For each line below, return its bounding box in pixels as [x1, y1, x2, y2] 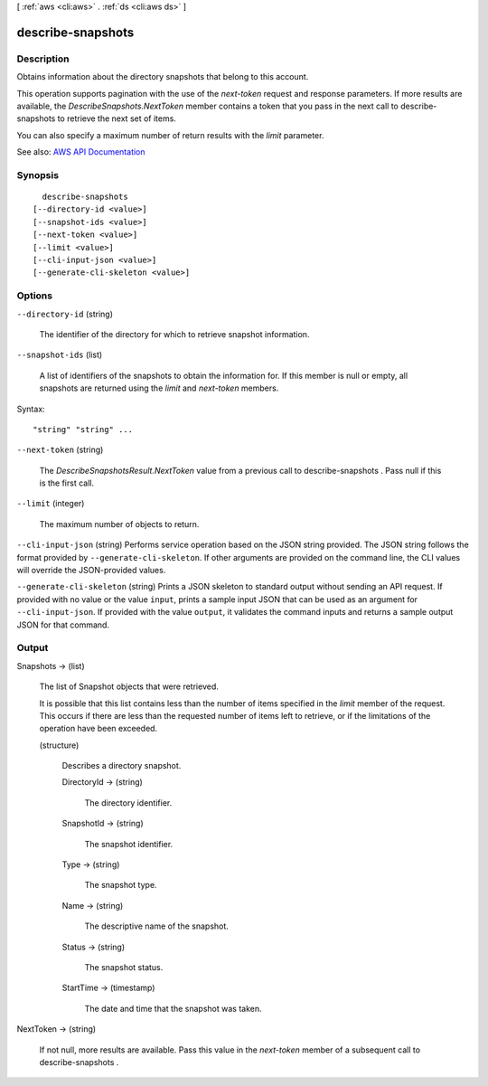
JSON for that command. [16, 619, 110, 630]
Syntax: [16, 403, 45, 414]
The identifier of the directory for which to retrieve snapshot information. [39, 328, 310, 339]
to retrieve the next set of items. [57, 113, 176, 124]
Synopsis [16, 168, 59, 181]
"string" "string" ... [33, 424, 134, 434]
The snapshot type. [84, 880, 157, 891]
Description [16, 52, 70, 65]
